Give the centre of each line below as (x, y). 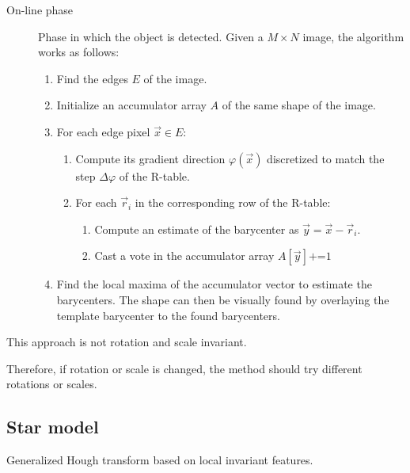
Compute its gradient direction (150, 158)
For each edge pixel (103, 131)
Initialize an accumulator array (131, 105)
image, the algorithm (353, 36)
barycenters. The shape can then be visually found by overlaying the (223, 299)
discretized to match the (326, 158)
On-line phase (40, 10)
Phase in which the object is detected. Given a (151, 36)
